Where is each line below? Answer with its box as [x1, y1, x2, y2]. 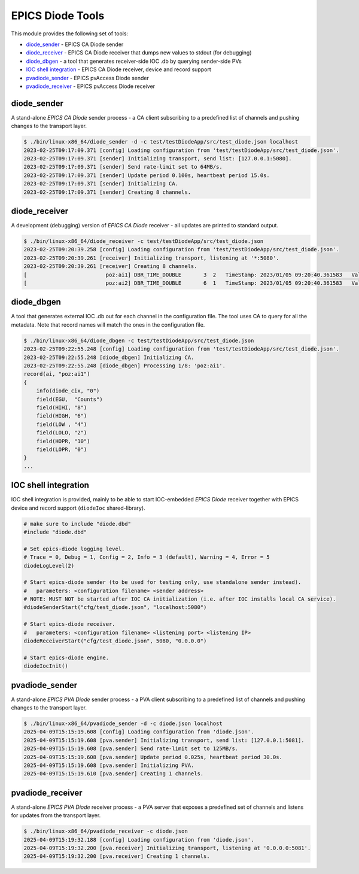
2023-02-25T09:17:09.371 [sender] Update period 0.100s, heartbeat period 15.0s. [23, 172, 270, 179]
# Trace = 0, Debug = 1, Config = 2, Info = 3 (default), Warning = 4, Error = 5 [23, 554, 270, 561]
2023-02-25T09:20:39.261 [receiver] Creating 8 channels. [23, 263, 197, 270]
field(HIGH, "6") [36, 413, 87, 419]
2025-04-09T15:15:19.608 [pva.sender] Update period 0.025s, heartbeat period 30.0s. [23, 754, 282, 760]
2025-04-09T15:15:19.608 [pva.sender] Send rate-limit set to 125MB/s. [23, 745, 239, 752]
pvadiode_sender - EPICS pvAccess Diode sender [26, 74, 149, 81]
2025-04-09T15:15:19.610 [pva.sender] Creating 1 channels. [23, 771, 204, 777]
